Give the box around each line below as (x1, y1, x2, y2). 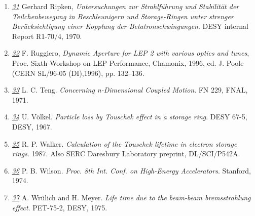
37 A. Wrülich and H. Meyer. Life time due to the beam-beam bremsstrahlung (12, 192, 251, 202)
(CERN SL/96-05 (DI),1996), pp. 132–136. (12, 67, 144, 78)
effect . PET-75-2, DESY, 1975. (12, 202, 107, 212)
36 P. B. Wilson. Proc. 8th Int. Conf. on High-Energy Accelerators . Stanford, (12, 165, 251, 176)
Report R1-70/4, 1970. (12, 30, 82, 41)
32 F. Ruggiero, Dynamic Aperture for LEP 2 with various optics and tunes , (12, 48, 249, 58)
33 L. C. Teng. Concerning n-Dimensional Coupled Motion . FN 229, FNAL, (12, 84, 248, 95)
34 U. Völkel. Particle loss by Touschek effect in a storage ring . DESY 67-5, (12, 111, 247, 122)
